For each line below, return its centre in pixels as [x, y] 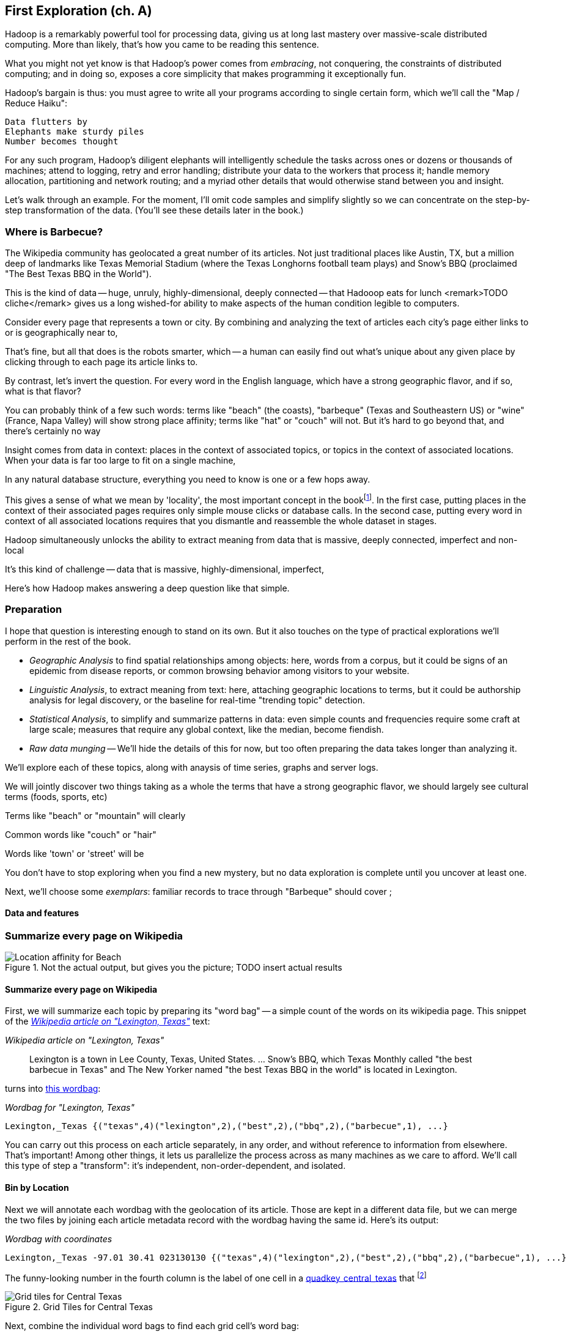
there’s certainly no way [53, 431]
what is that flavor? [43, 391]
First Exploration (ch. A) [79, 11]
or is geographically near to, [61, 333]
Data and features [42, 913]
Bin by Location [37, 1188]
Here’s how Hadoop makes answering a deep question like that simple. [147, 588]
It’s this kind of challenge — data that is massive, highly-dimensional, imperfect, [164, 569]
